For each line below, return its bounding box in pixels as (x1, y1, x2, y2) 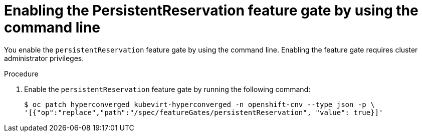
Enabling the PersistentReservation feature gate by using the (4, 2, 418, 19)
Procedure (4, 69, 39, 78)
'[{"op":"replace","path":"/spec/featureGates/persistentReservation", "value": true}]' (24, 108, 383, 116)
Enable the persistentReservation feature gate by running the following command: (24, 84, 311, 93)
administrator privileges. (4, 53, 84, 62)
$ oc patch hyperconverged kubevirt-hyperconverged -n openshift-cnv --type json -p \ (24, 100, 375, 108)
